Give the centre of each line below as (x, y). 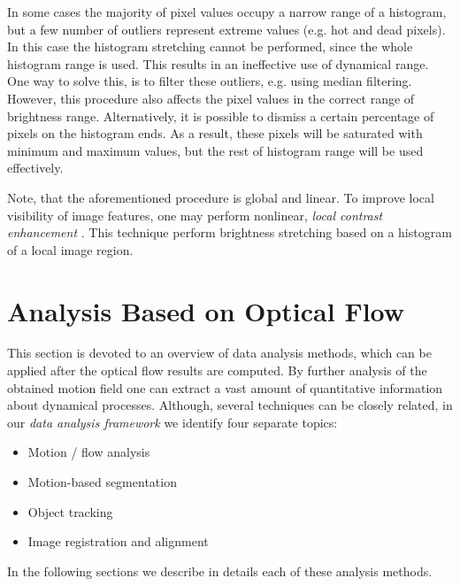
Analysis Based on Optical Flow (206, 310)
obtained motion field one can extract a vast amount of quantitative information (225, 387)
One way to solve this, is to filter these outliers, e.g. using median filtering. (210, 81)
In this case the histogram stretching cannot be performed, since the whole (210, 46)
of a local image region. (70, 249)
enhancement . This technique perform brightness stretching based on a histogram (230, 232)
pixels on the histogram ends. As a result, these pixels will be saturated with (215, 133)
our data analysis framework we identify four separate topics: (172, 422)
